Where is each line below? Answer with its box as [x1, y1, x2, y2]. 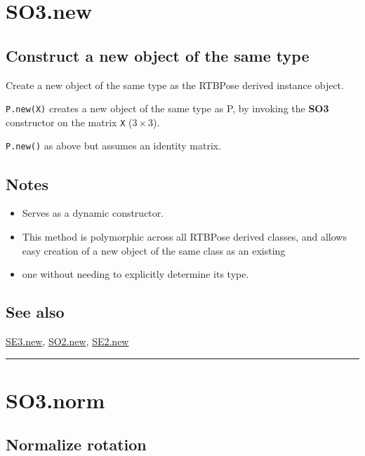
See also [6, 301, 65, 323]
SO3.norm [6, 385, 105, 414]
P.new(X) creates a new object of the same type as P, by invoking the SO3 [6, 101, 329, 116]
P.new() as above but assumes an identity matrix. [6, 138, 222, 153]
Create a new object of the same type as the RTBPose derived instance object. [6, 77, 344, 92]
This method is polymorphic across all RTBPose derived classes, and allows [22, 229, 347, 243]
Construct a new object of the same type [6, 44, 310, 66]
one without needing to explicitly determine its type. [22, 267, 249, 281]
